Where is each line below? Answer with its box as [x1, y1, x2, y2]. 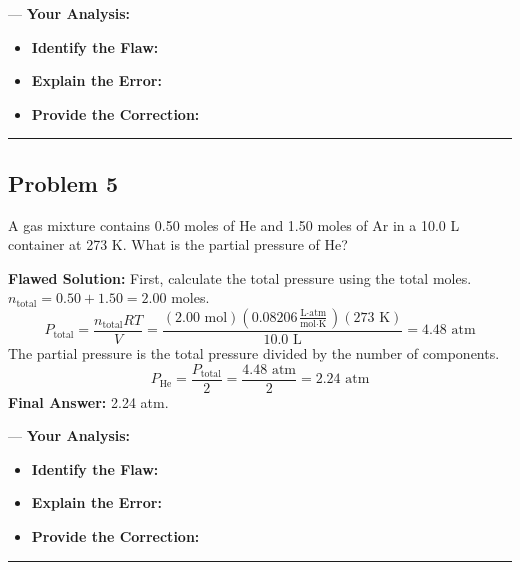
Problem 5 [8, 167, 118, 198]
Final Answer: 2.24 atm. [8, 391, 169, 412]
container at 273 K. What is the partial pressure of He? [8, 234, 348, 255]
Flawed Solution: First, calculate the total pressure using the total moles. [8, 267, 472, 288]
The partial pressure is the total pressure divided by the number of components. [8, 342, 500, 363]
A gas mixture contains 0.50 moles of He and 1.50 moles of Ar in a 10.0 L [8, 214, 460, 235]
